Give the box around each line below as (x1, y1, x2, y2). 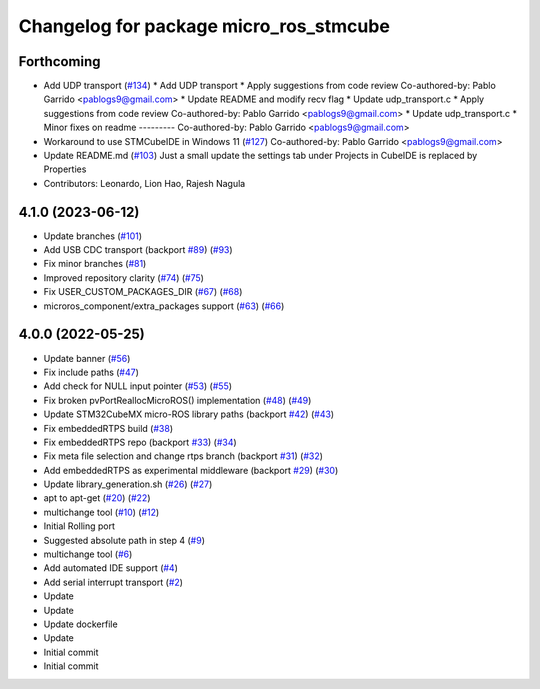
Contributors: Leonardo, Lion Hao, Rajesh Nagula (43, 177, 246, 189)
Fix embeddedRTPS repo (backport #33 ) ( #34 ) (43, 436, 237, 448)
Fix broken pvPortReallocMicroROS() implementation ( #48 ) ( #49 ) (43, 394, 312, 406)
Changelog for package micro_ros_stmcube (18, 15, 390, 37)
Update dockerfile (43, 618, 119, 630)
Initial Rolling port (43, 520, 115, 532)
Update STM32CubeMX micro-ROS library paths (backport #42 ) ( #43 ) (43, 408, 335, 420)
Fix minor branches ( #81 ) (43, 258, 147, 270)
